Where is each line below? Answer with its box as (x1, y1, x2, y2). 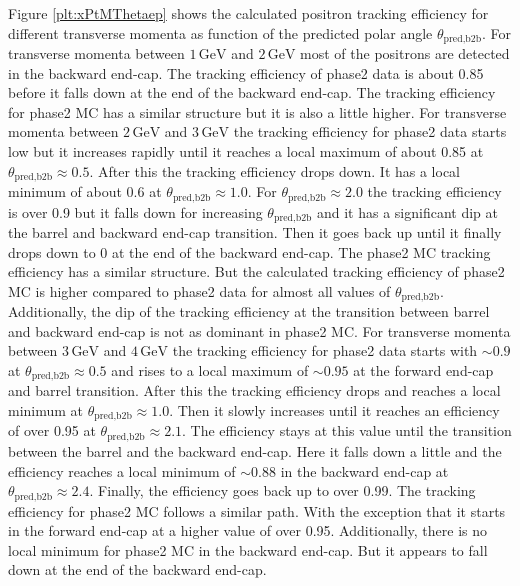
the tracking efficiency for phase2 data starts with (172, 340, 478, 361)
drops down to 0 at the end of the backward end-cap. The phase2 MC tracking (8, 241, 491, 262)
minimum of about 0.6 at (8, 181, 162, 202)
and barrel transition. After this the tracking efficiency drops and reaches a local (8, 380, 501, 401)
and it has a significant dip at (316, 201, 498, 222)
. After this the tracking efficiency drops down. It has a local (89, 160, 461, 181)
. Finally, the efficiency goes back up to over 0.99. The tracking (89, 480, 476, 501)
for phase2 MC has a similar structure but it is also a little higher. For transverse (8, 101, 507, 122)
